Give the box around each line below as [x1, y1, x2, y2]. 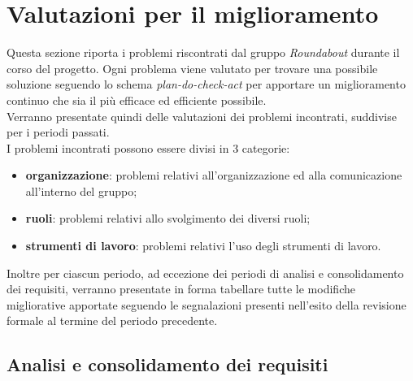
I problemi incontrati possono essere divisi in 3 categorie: [7, 139, 290, 156]
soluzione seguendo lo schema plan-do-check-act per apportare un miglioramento [7, 76, 406, 93]
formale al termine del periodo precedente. [7, 312, 218, 329]
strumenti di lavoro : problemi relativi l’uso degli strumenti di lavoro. [25, 237, 381, 254]
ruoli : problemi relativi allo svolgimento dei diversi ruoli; [25, 210, 311, 227]
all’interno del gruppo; [25, 182, 137, 199]
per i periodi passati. [7, 123, 110, 141]
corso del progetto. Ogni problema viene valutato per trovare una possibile [7, 59, 378, 76]
